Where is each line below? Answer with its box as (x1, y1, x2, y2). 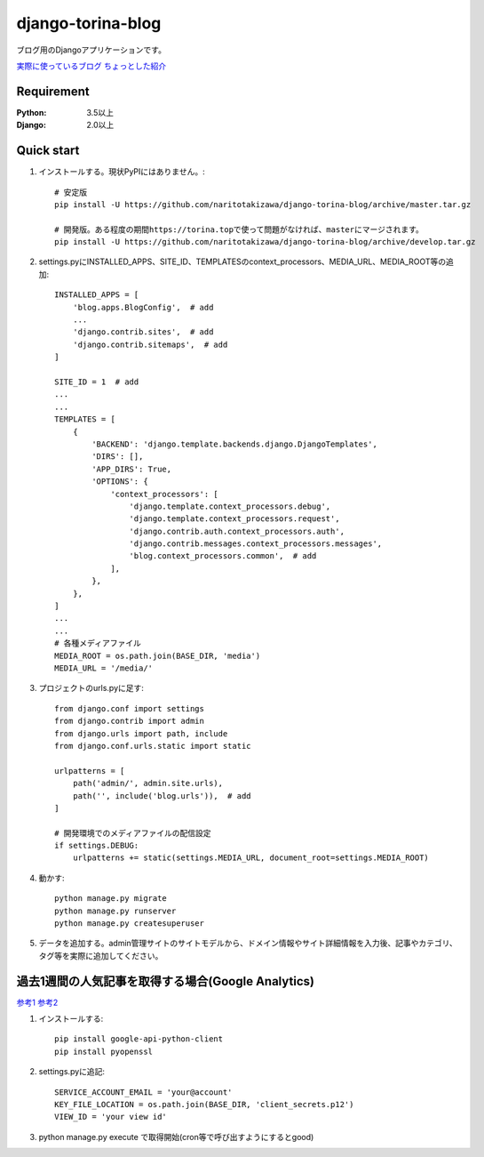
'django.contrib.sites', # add (72, 327, 214, 337)
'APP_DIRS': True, (91, 463, 172, 474)
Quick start (16, 143, 80, 158)
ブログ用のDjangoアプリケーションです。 (16, 44, 166, 55)
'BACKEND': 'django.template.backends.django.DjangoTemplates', (91, 438, 377, 449)
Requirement (16, 84, 91, 99)
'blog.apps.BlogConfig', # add (72, 302, 214, 312)
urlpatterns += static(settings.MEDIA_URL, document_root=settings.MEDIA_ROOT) (72, 853, 430, 863)
